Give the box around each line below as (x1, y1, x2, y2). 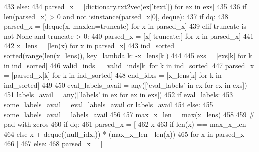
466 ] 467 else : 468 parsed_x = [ (4, 138, 103, 149)
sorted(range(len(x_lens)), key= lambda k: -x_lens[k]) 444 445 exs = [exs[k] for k (4, 50, 252, 60)
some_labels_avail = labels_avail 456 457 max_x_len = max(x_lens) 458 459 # (4, 109, 255, 119)
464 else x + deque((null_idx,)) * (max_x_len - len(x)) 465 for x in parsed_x (4, 128, 244, 139)
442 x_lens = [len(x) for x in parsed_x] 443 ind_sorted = (4, 40, 182, 51)
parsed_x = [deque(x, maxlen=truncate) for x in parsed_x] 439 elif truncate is (4, 21, 247, 31)
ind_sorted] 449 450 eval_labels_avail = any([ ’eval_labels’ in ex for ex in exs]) (4, 79, 247, 90)
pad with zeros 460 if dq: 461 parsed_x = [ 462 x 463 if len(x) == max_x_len (4, 119, 246, 129)
